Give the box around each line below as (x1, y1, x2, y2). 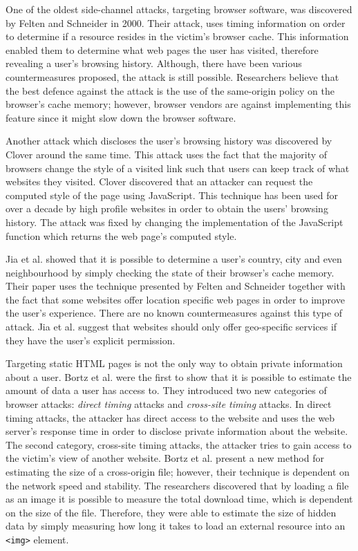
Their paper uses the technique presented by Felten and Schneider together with (6, 279, 346, 293)
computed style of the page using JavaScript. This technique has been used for (6, 187, 338, 202)
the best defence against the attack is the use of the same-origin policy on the (6, 83, 335, 97)
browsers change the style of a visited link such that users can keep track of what (6, 160, 350, 175)
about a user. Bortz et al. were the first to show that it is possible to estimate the (6, 369, 352, 384)
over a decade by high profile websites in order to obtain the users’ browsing (6, 201, 328, 216)
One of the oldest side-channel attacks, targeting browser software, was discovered (6, 2, 352, 16)
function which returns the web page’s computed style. (6, 228, 237, 243)
